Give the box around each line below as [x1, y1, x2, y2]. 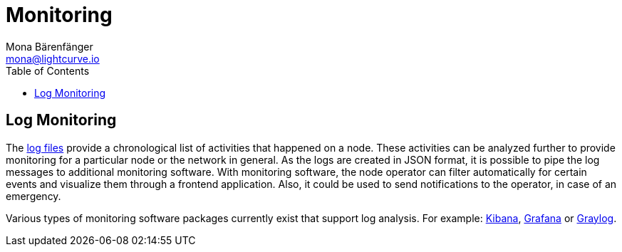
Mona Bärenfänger [6, 40, 93, 53]
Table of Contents [6, 64, 90, 77]
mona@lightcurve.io [6, 52, 100, 65]
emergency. [6, 189, 61, 202]
